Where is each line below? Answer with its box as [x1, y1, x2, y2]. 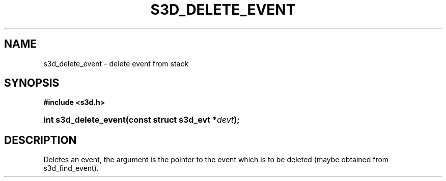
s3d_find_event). [43, 164, 99, 173]
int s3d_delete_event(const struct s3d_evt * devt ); [43, 115, 240, 125]
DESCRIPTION [4, 133, 77, 147]
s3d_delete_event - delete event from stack [43, 59, 189, 68]
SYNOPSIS [4, 77, 60, 90]
